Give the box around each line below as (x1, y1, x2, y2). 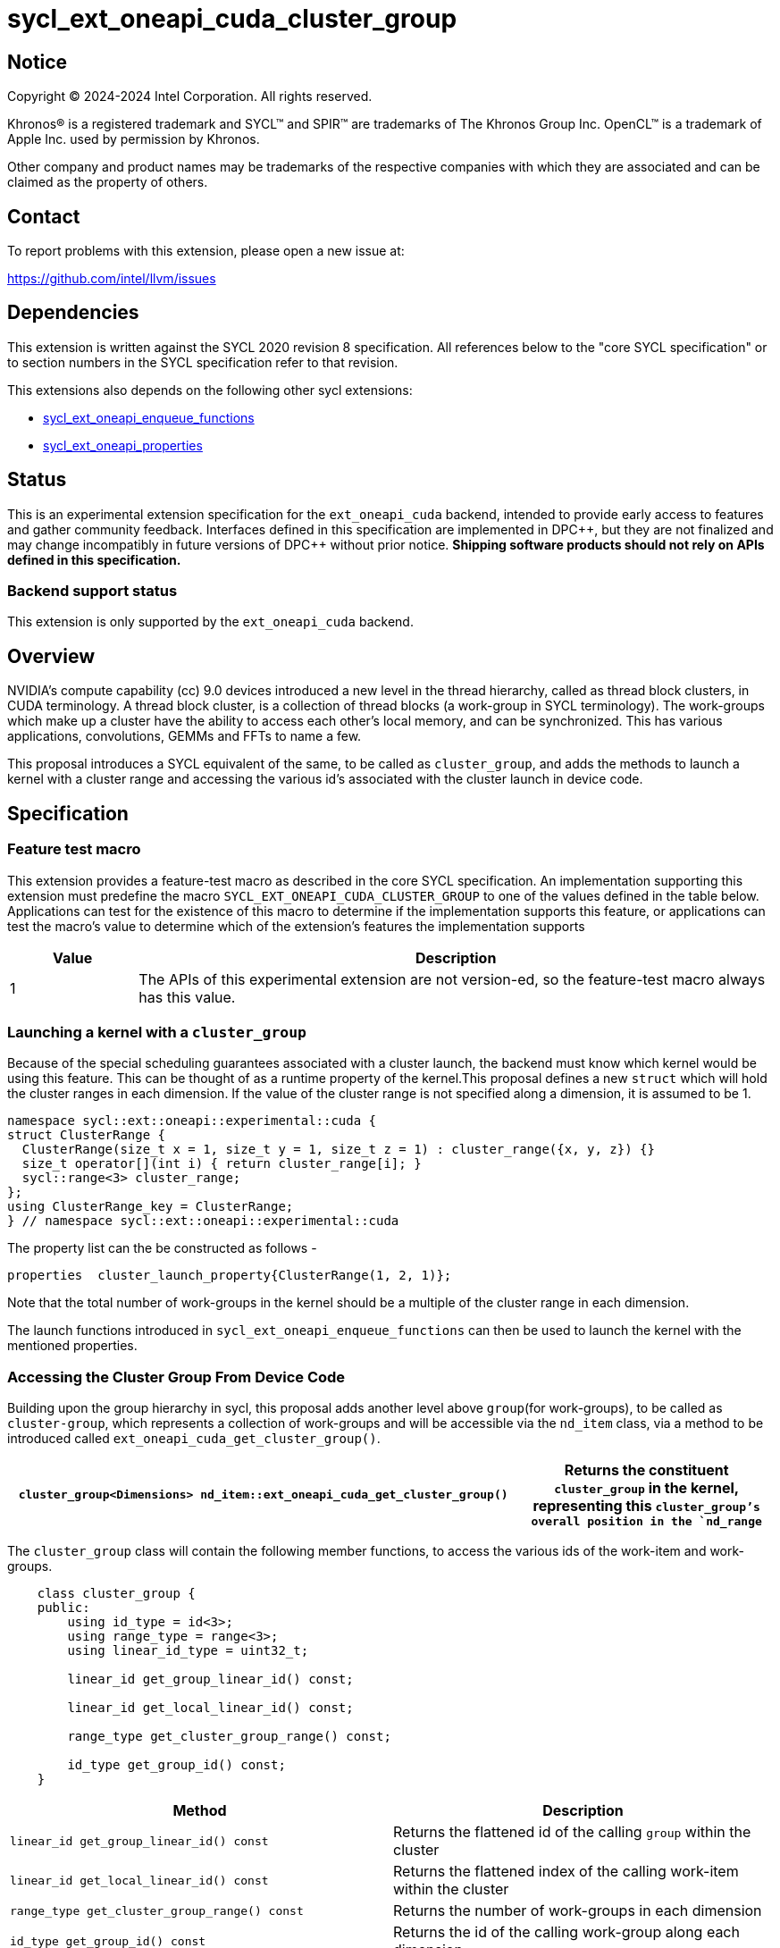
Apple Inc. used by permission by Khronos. (7, 131, 260, 147)
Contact (7, 205, 80, 228)
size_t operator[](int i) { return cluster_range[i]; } (21, 1156, 422, 1171)
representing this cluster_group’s (533, 1497, 760, 1516)
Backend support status (7, 582, 178, 600)
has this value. (138, 987, 236, 1006)
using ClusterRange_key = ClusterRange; (7, 1199, 294, 1214)
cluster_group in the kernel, (554, 1479, 740, 1498)
